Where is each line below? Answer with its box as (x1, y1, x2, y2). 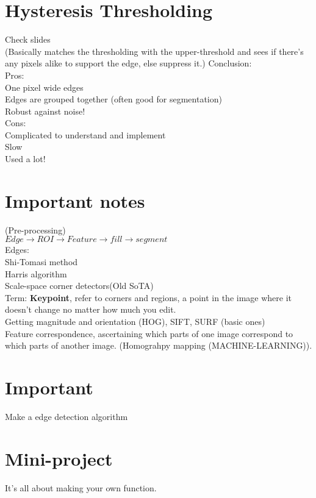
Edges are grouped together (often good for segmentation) (5, 93, 222, 105)
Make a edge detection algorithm (5, 410, 128, 422)
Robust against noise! (5, 104, 85, 117)
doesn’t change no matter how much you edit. (5, 303, 176, 316)
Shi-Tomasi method (5, 255, 78, 268)
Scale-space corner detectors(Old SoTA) (5, 279, 154, 292)
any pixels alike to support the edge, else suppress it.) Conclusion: (5, 57, 252, 69)
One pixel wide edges (5, 80, 84, 93)
